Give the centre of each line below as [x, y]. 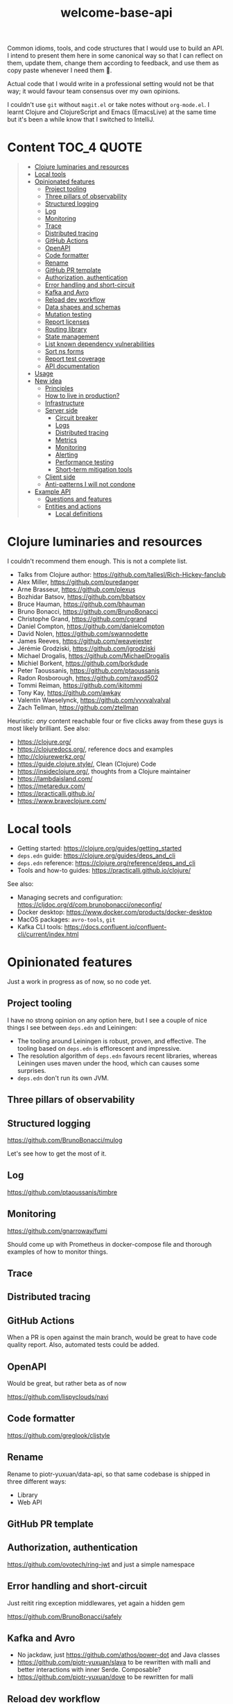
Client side [60, 477]
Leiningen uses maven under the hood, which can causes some [108, 1063]
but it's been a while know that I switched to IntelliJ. [81, 120]
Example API [53, 492]
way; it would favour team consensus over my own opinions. [94, 91]
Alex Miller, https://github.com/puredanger [78, 582]
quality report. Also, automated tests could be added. [83, 1345]
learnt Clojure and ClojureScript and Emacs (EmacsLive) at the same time [112, 112]
